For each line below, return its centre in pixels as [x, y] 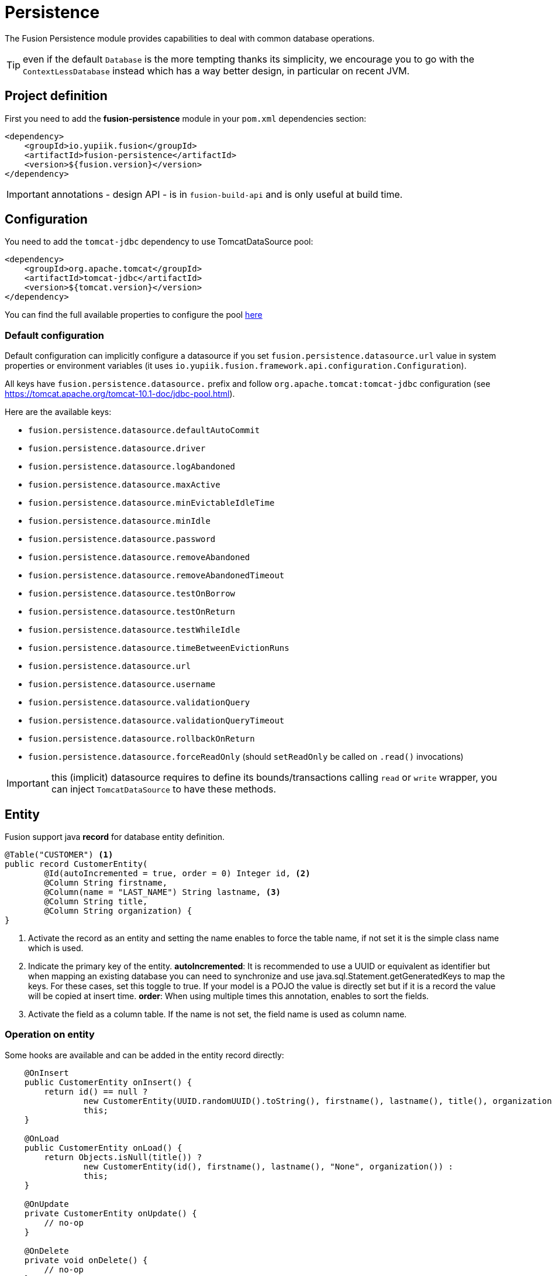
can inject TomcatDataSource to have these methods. [164, 789]
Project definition [56, 96]
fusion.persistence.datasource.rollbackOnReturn [142, 739]
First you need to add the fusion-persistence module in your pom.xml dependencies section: [186, 118]
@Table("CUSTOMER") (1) [59, 855]
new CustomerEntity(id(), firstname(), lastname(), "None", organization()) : [268, 1166]
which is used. [56, 948]
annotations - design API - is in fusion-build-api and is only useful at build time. [227, 194]
